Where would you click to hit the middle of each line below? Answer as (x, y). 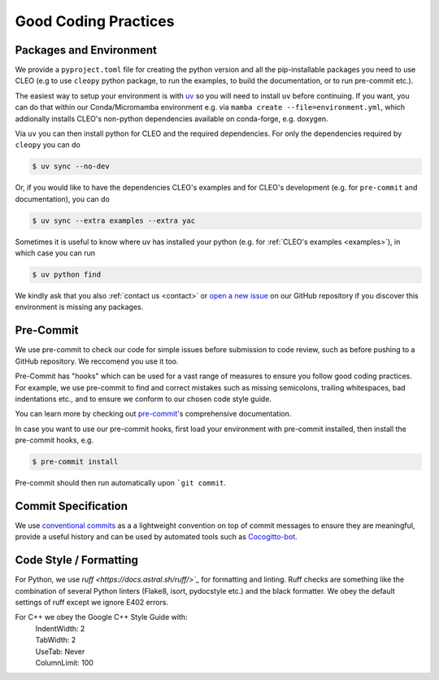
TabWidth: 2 (56, 640)
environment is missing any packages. (79, 307)
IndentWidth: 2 (60, 628)
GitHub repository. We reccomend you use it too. (97, 361)
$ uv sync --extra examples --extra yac (113, 220)
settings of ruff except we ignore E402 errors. (92, 603)
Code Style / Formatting (76, 560)
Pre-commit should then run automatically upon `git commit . (121, 483)
